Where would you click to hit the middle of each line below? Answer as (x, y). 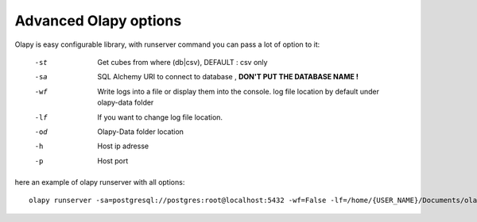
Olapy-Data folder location (141, 132)
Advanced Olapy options (98, 21)
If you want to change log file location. (160, 117)
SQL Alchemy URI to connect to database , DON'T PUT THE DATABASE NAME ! (228, 77)
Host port (113, 161)
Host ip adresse (123, 146)
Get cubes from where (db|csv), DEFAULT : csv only (182, 62)
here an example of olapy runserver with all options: (100, 182)
